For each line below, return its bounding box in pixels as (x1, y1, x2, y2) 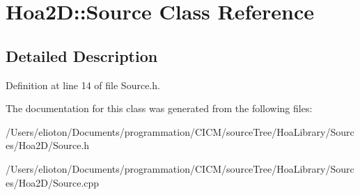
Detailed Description (6, 45, 158, 66)
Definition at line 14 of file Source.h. (6, 77, 160, 92)
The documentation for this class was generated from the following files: (6, 101, 313, 116)
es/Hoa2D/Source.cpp (6, 175, 100, 189)
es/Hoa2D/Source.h (6, 138, 90, 153)
